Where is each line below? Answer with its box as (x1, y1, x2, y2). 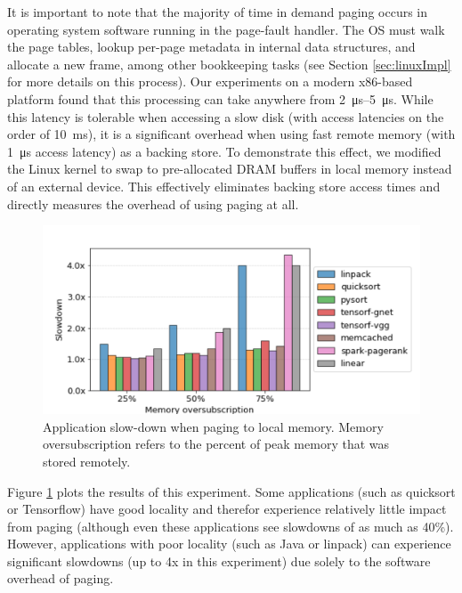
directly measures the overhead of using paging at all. (7, 194, 299, 213)
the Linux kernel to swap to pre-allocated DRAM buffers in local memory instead (7, 159, 452, 178)
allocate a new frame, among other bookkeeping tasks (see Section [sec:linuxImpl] (7, 54, 451, 73)
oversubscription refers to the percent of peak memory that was (43, 435, 390, 453)
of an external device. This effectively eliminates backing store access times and (7, 176, 441, 195)
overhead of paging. (7, 569, 114, 588)
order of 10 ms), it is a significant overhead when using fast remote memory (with (7, 125, 456, 143)
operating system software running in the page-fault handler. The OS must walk (7, 20, 445, 38)
